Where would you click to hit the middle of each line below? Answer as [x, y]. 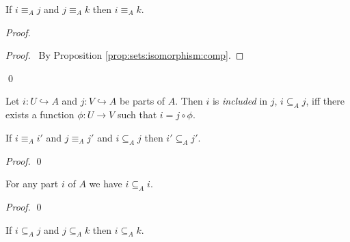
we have [106, 184]
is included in [240, 101]
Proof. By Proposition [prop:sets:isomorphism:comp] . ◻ [125, 55]
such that [137, 115]
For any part [32, 184]
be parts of [142, 101]
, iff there [325, 101]
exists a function [40, 115]
